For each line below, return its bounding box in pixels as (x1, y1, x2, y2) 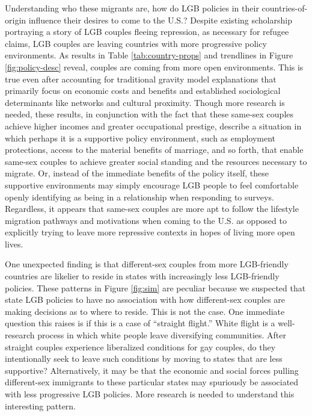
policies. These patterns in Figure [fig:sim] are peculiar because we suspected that (5, 281, 306, 294)
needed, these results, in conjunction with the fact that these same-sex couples (5, 108, 294, 120)
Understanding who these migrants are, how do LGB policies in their (5, 2, 259, 14)
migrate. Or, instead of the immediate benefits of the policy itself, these (5, 167, 269, 179)
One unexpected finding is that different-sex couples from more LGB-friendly (5, 258, 289, 270)
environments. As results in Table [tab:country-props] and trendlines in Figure (5, 49, 293, 61)
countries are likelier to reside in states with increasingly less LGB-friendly (5, 270, 280, 282)
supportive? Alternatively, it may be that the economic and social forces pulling (5, 364, 299, 376)
